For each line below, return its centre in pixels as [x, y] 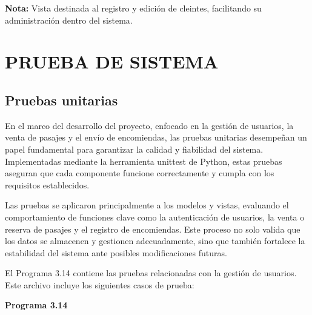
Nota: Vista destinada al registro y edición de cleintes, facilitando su [133, 8]
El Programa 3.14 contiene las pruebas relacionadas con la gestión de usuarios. [151, 273]
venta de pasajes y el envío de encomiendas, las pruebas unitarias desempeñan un [156, 137]
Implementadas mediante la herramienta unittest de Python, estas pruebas [144, 161]
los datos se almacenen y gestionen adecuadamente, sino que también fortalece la [155, 241]
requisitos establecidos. [47, 184]
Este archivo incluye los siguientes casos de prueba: [100, 284]
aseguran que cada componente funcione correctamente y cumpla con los [140, 173]
